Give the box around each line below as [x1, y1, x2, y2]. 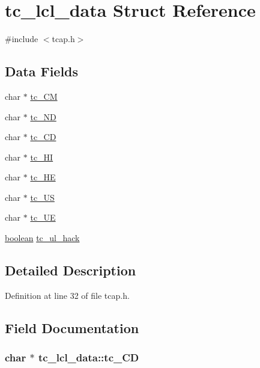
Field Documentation [5, 318, 139, 337]
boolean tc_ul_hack [5, 232, 80, 244]
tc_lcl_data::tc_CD [38, 350, 139, 365]
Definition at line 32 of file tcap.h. [5, 289, 130, 301]
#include [5, 32, 38, 45]
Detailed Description [5, 261, 136, 280]
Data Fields [5, 62, 79, 81]
